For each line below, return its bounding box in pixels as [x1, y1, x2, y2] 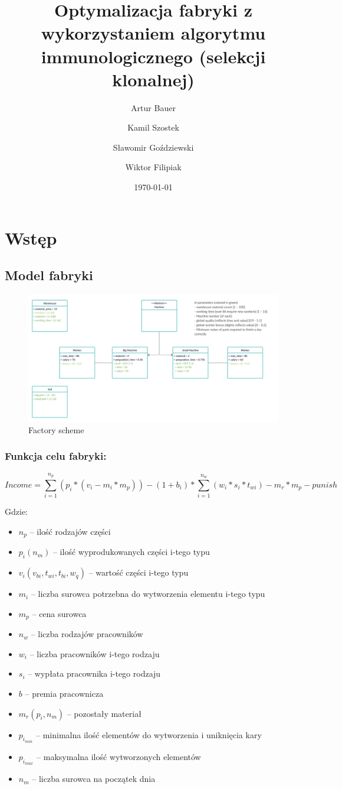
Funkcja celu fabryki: [5, 449, 107, 463]
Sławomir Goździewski [113, 141, 194, 153]
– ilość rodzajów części [29, 525, 111, 537]
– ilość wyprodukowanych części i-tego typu [52, 546, 210, 558]
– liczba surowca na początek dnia [32, 772, 156, 785]
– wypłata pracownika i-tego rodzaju [28, 667, 161, 680]
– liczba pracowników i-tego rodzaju [29, 647, 160, 660]
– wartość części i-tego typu [88, 566, 189, 579]
